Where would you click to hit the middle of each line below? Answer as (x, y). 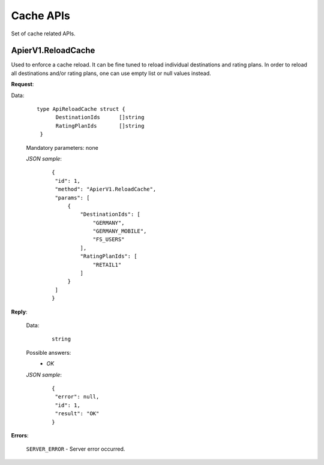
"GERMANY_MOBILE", (120, 231)
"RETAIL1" (107, 265)
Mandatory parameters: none (62, 147)
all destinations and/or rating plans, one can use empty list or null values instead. (111, 73)
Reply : (19, 312)
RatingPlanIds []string (100, 126)
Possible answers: (49, 352)
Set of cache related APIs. (43, 34)
